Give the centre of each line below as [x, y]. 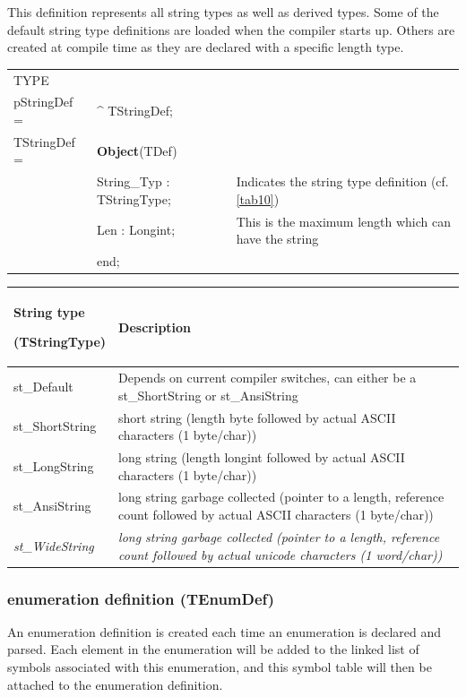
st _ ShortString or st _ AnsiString [208, 395]
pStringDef [43, 102]
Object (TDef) [137, 150]
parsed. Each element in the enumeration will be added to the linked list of [213, 649]
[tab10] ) [258, 198]
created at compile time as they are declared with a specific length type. [206, 47]
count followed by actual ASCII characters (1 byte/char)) [276, 515]
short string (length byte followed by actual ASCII [257, 417]
